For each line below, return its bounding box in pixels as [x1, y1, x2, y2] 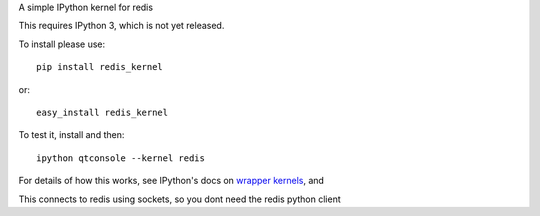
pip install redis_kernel [36, 61, 164, 73]
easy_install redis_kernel [36, 106, 169, 118]
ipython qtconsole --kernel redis [36, 152, 205, 164]
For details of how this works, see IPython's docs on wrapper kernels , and [18, 175, 325, 187]
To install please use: [18, 38, 106, 50]
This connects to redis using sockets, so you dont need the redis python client [18, 193, 341, 205]
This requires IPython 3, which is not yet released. [18, 20, 225, 32]
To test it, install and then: [18, 129, 125, 141]
